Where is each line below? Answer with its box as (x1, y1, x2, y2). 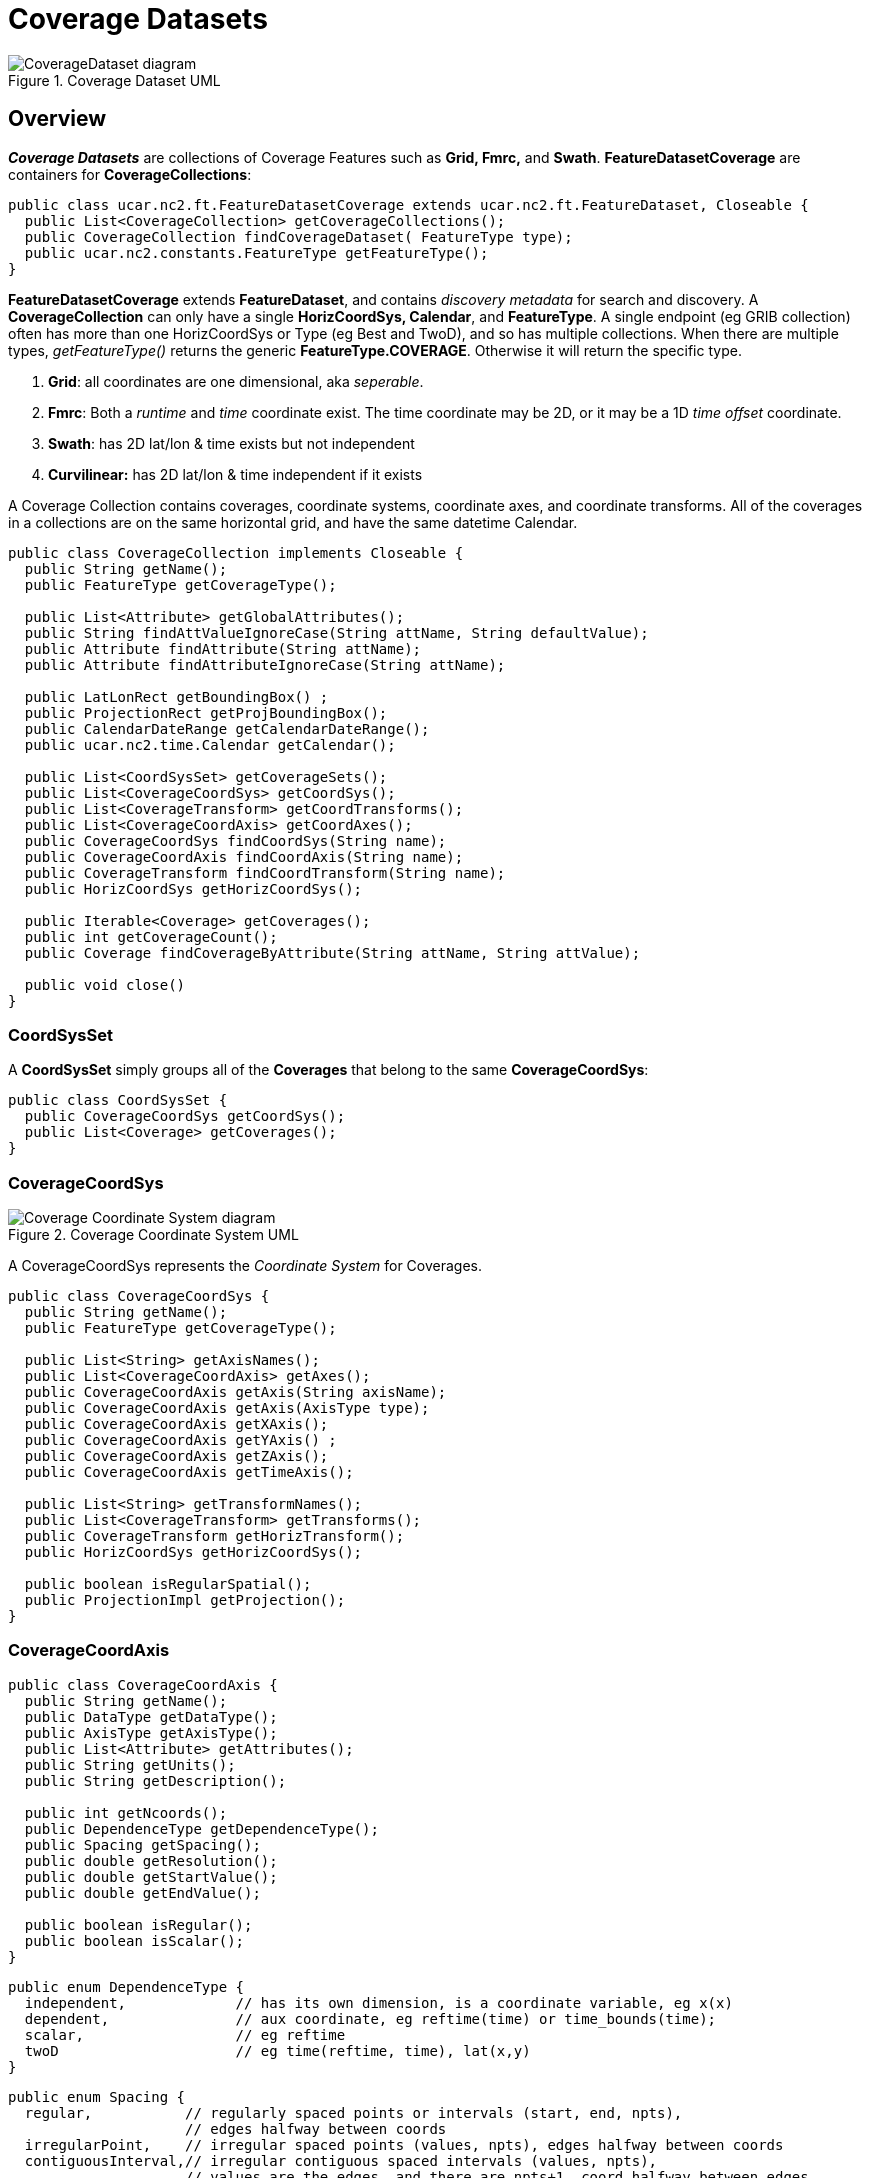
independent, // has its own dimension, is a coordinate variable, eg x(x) (24, 1994, 733, 2011)
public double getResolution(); (24, 1852, 278, 1869)
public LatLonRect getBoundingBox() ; (24, 688, 329, 705)
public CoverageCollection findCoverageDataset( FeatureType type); (24, 228, 573, 245)
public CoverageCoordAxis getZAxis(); (24, 1448, 329, 1465)
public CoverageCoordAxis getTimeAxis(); (24, 1464, 354, 1481)
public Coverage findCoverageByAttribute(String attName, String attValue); (24, 944, 641, 961)
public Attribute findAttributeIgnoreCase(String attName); (24, 656, 506, 673)
